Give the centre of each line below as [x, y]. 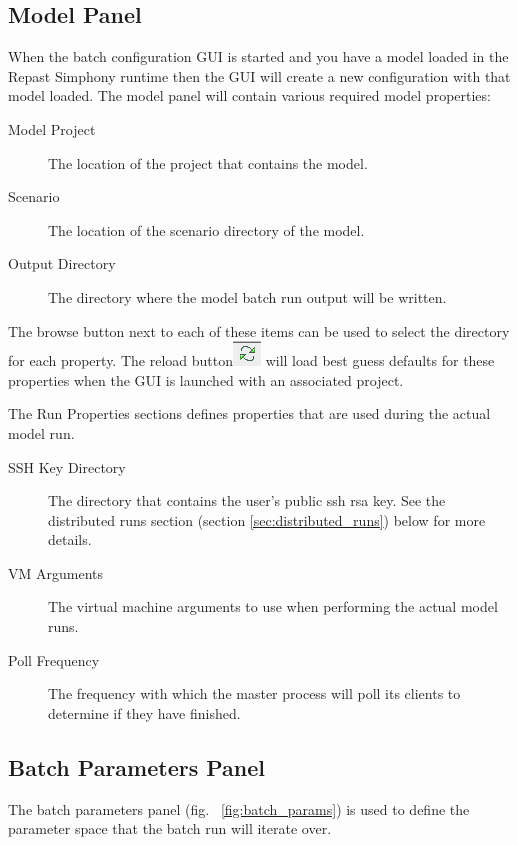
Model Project [52, 128]
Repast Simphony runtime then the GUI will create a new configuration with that [259, 75]
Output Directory [62, 263]
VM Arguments [56, 572]
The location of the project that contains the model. [208, 162]
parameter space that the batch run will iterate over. [170, 828]
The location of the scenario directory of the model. [206, 229]
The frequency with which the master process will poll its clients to [254, 693]
